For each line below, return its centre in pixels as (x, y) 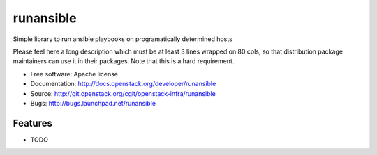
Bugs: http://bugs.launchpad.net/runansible (93, 103)
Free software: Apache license (74, 74)
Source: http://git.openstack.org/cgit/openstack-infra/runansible (123, 93)
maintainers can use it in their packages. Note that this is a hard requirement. (124, 61)
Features (32, 123)
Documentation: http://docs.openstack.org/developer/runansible (123, 84)
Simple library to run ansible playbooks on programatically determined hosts (123, 39)
